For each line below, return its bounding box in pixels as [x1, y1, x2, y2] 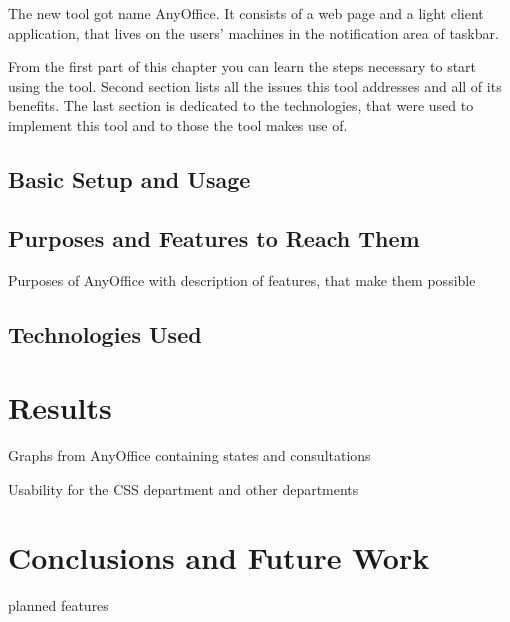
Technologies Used [8, 318, 202, 349]
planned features [8, 595, 109, 616]
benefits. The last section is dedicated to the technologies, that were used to [8, 95, 474, 116]
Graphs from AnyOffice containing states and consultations [8, 445, 371, 466]
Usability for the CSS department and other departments [8, 478, 359, 499]
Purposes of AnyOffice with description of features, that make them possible [8, 269, 476, 290]
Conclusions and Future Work [8, 537, 430, 578]
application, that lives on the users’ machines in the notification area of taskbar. [8, 22, 499, 43]
